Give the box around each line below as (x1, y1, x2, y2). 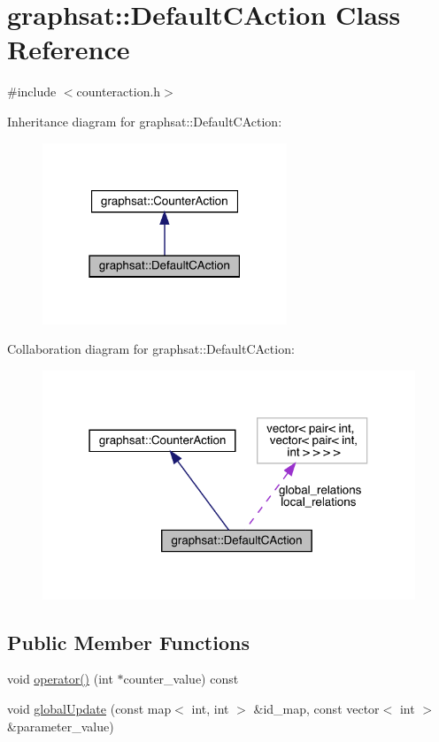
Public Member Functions (7, 628, 250, 655)
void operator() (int (7, 669, 113, 688)
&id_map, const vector (253, 700, 380, 718)
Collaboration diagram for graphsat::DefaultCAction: (7, 340, 295, 358)
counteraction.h (76, 82, 161, 101)
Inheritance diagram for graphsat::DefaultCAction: (7, 111, 282, 130)
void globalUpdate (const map (7, 700, 172, 718)
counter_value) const (123, 669, 239, 688)
